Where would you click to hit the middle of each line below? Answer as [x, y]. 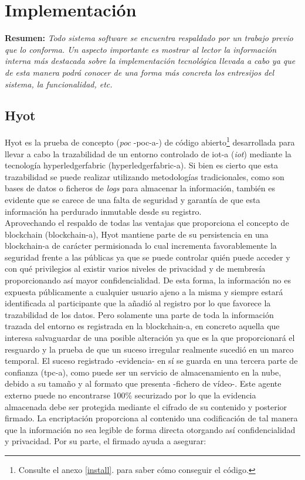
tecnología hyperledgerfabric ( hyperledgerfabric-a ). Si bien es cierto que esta [141, 165]
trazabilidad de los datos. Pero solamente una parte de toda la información [139, 314]
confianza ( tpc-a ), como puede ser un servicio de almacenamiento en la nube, [143, 372]
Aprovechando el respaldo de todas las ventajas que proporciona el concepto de [147, 223]
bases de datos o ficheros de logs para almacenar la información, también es [140, 188]
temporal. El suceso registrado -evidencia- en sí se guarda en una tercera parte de [151, 361]
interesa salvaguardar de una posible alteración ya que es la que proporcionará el [150, 338]
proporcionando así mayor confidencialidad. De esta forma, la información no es [148, 280]
